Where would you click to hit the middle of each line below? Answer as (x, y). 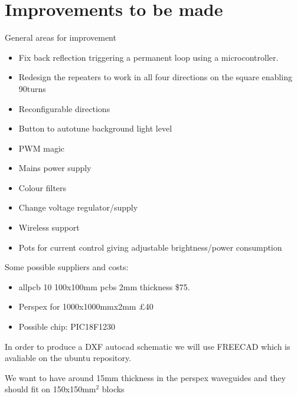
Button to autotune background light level (95, 128)
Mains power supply (55, 168)
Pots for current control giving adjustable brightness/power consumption (150, 247)
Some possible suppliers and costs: (67, 267)
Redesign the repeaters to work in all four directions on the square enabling (155, 77)
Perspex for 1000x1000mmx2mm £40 (86, 306)
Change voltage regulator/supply (78, 207)
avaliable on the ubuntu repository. (68, 358)
